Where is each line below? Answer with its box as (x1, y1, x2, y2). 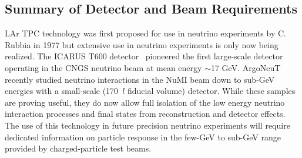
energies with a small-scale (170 (5, 85, 119, 97)
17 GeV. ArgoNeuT (210, 61, 281, 73)
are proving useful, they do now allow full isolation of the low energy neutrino (5, 96, 285, 108)
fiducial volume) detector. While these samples (127, 85, 296, 97)
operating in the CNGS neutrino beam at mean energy (5, 61, 202, 73)
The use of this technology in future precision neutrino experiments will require (5, 119, 290, 131)
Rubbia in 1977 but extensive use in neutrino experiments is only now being (5, 38, 278, 51)
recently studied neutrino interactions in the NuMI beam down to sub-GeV (5, 73, 275, 85)
